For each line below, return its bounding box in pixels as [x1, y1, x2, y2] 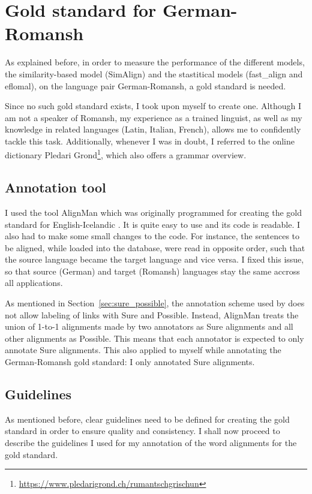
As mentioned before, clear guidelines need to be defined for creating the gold [5, 412, 290, 425]
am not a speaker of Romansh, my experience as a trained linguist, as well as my [5, 111, 302, 123]
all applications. [5, 276, 63, 289]
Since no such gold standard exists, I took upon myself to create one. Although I [5, 100, 301, 112]
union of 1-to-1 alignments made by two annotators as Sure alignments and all [5, 320, 293, 333]
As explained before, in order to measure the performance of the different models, [5, 56, 305, 68]
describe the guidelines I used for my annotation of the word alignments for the [5, 436, 297, 449]
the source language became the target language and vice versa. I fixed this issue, [5, 253, 304, 266]
